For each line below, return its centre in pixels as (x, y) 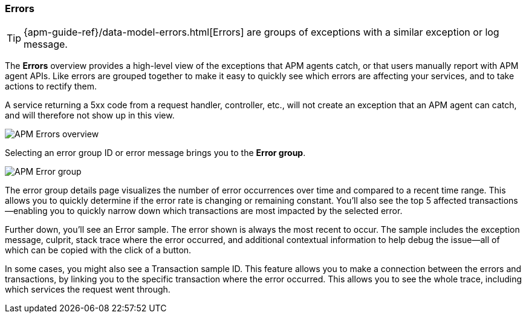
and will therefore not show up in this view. (90, 115)
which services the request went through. (88, 290)
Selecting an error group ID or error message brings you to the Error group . (155, 153)
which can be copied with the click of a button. (98, 250)
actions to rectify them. (51, 86)
